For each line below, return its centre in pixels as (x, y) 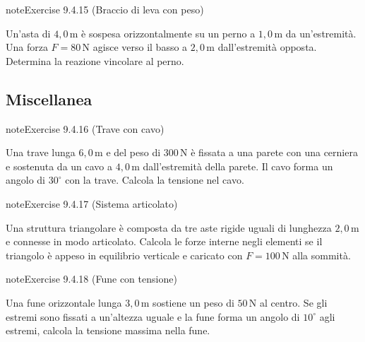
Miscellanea (49, 99)
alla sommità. (322, 255)
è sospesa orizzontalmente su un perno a (168, 33)
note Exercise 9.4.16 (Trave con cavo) (85, 128)
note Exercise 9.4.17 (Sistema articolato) (92, 203)
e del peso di (133, 152)
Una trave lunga (41, 152)
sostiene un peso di (193, 302)
